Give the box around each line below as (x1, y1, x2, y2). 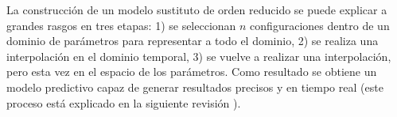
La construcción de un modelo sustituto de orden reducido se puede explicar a (6, 2, 387, 17)
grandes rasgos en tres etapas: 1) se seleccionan (6, 17, 236, 33)
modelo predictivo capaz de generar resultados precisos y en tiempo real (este (6, 78, 383, 95)
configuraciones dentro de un (250, 17, 390, 33)
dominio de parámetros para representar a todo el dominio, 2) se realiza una (6, 32, 379, 49)
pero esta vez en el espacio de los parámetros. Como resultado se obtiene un (6, 63, 377, 80)
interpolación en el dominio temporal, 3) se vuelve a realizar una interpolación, (6, 47, 391, 64)
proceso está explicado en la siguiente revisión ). (6, 94, 241, 111)
